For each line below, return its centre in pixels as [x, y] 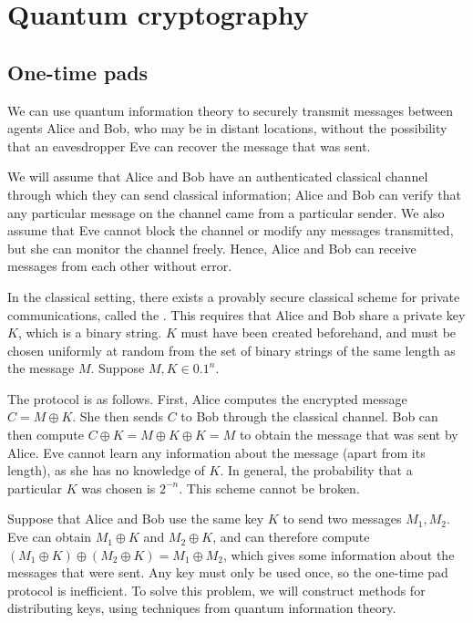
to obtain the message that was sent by [349, 435]
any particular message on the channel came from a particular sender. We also [226, 212]
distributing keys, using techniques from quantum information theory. [202, 608]
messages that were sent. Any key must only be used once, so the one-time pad [228, 572]
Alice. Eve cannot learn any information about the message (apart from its [216, 452]
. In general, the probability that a [316, 470]
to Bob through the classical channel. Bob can [309, 416]
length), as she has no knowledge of [106, 470]
